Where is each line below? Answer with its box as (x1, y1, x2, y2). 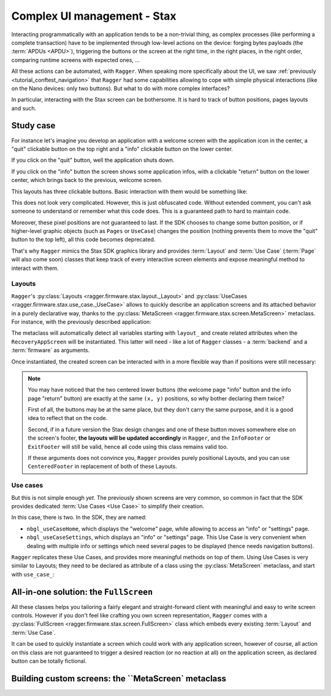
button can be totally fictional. (11, 657, 87, 665)
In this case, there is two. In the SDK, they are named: (11, 514, 147, 521)
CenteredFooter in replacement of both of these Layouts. (28, 463, 177, 470)
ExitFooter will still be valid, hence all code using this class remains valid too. (28, 443, 228, 450)
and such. (11, 104, 37, 112)
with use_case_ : (11, 570, 55, 578)
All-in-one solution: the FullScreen (11, 586, 153, 597)
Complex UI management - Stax (11, 9, 177, 23)
